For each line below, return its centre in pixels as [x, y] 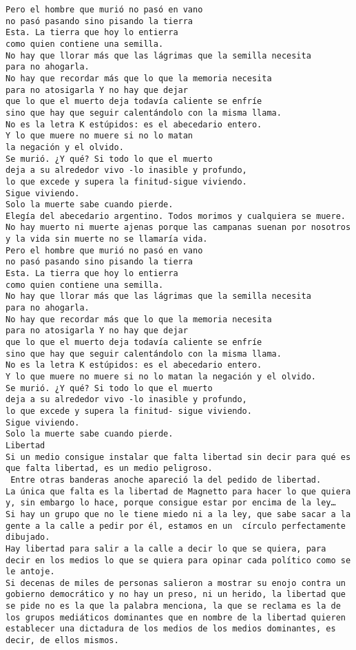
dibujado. [28, 537]
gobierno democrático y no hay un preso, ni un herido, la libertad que [176, 595]
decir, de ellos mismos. [62, 641]
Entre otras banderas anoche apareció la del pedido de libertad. [166, 480]
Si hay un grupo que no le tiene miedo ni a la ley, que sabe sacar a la [178, 514]
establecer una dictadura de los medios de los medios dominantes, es [171, 629]
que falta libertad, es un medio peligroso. [109, 469]
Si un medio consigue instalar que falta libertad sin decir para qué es [178, 457]
